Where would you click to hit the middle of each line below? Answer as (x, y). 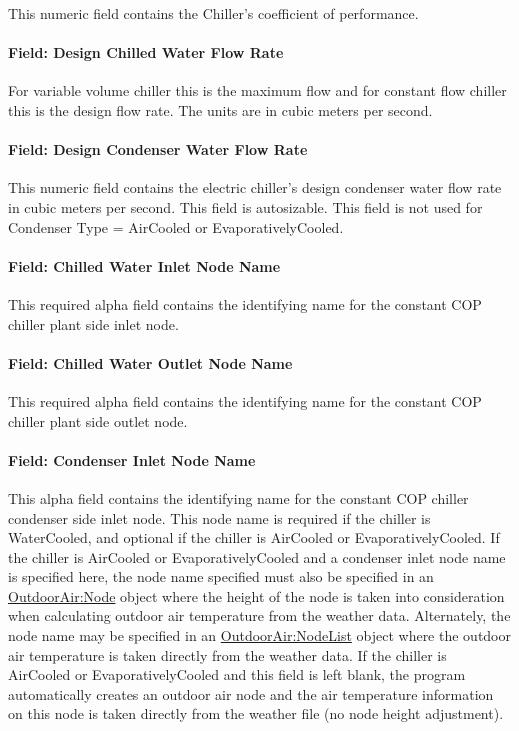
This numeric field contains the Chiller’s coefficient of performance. (213, 13)
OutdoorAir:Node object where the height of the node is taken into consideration (256, 595)
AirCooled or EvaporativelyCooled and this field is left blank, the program (237, 674)
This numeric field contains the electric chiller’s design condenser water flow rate (255, 187)
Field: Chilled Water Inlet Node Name (144, 265)
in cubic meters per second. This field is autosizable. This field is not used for (245, 206)
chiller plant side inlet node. (93, 323)
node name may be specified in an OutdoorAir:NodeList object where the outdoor (259, 635)
